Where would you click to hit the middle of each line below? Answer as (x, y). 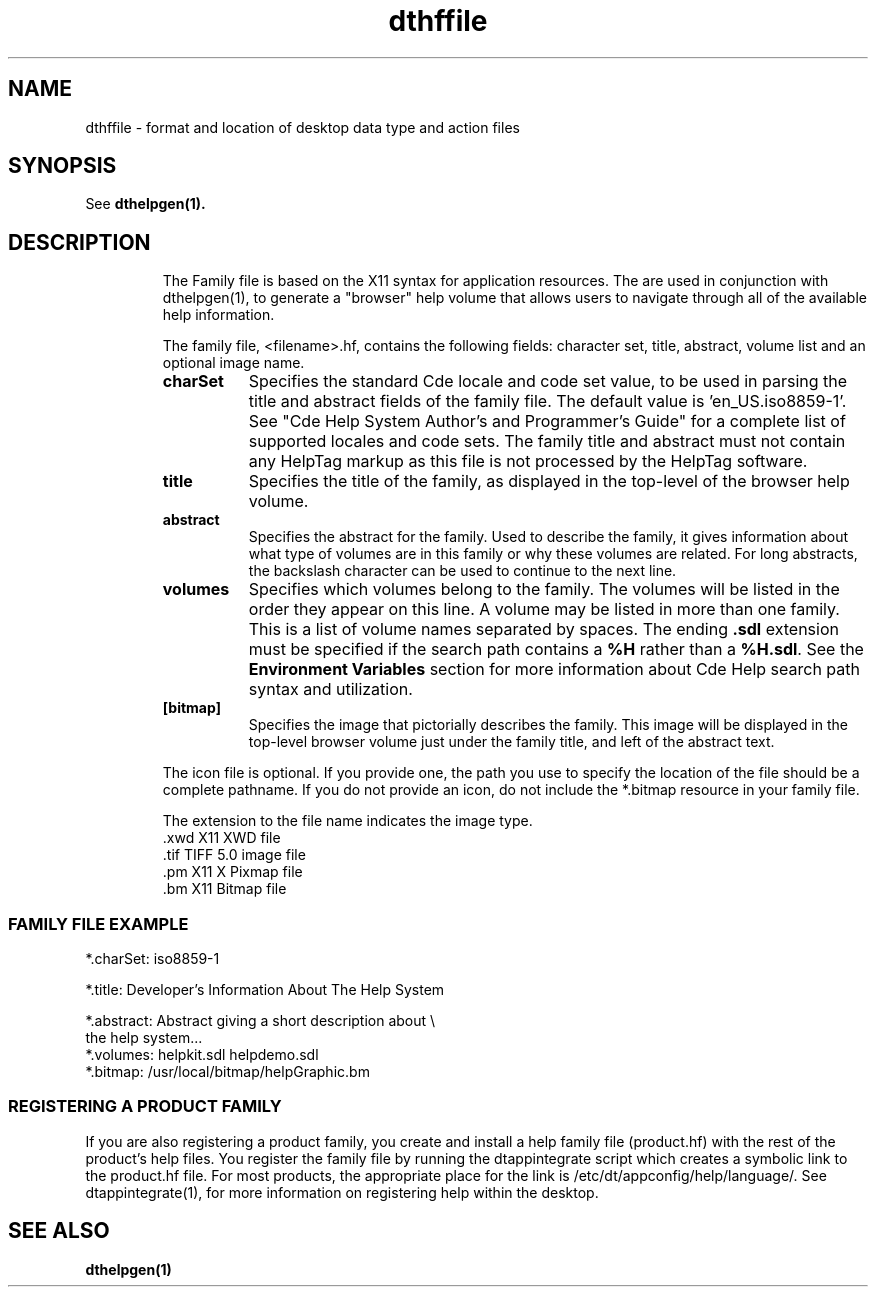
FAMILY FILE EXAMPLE (98, 923)
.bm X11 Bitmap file (224, 889)
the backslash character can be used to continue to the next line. (462, 571)
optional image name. (233, 363)
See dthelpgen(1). (145, 204)
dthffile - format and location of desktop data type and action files (302, 127)
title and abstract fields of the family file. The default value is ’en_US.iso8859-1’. (547, 401)
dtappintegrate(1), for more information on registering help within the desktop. (342, 1192)
